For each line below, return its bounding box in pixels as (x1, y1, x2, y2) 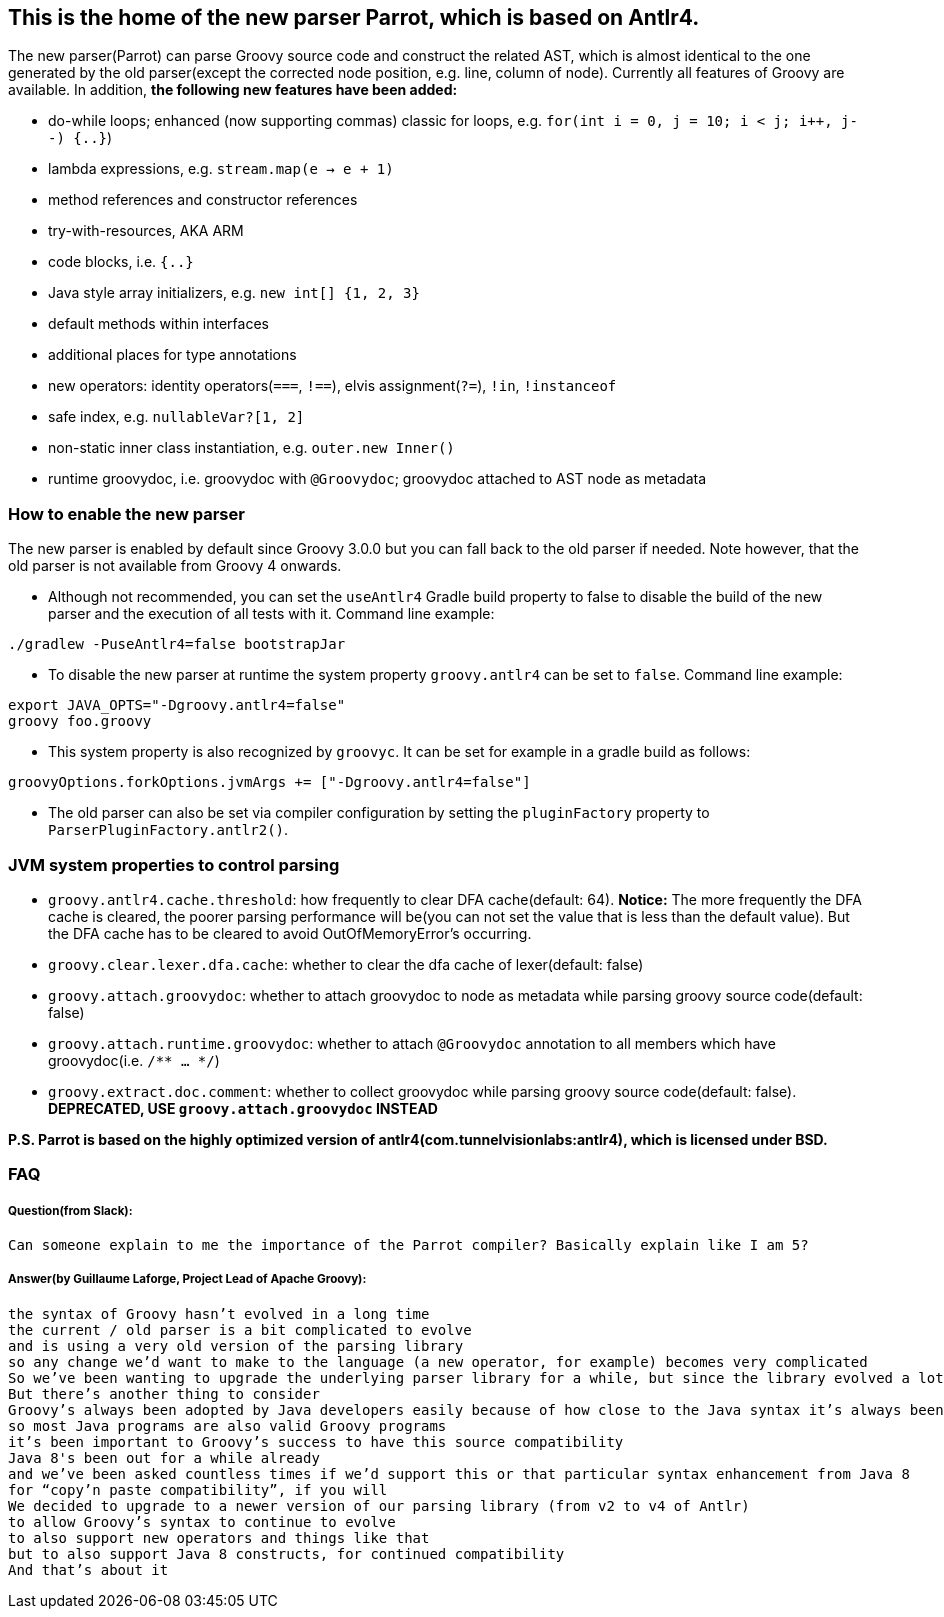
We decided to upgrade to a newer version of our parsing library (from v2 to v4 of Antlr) (8, 1497, 750, 1514)
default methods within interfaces (48, 315, 269, 333)
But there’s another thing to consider (8, 1385, 320, 1402)
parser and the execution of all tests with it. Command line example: (48, 605, 495, 623)
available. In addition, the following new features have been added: (8, 81, 458, 99)
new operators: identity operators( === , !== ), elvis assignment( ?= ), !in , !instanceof (48, 377, 617, 395)
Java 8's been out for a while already (8, 1449, 320, 1466)
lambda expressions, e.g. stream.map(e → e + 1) (48, 160, 394, 178)
